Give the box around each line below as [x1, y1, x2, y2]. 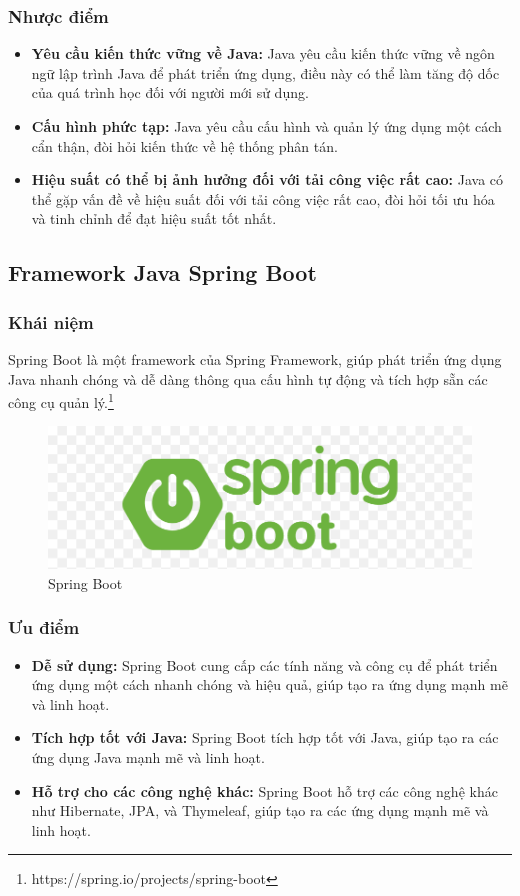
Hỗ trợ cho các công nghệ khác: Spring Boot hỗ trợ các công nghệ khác [31, 780, 498, 801]
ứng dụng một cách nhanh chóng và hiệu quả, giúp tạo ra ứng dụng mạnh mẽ [31, 674, 508, 695]
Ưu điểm [8, 615, 80, 640]
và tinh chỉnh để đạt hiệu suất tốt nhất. [31, 208, 277, 229]
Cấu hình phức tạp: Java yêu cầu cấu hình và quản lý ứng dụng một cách [31, 116, 502, 136]
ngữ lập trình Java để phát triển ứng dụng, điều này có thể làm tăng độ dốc [31, 62, 500, 83]
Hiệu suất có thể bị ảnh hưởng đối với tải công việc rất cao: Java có [31, 169, 504, 190]
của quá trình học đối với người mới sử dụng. [31, 82, 309, 103]
